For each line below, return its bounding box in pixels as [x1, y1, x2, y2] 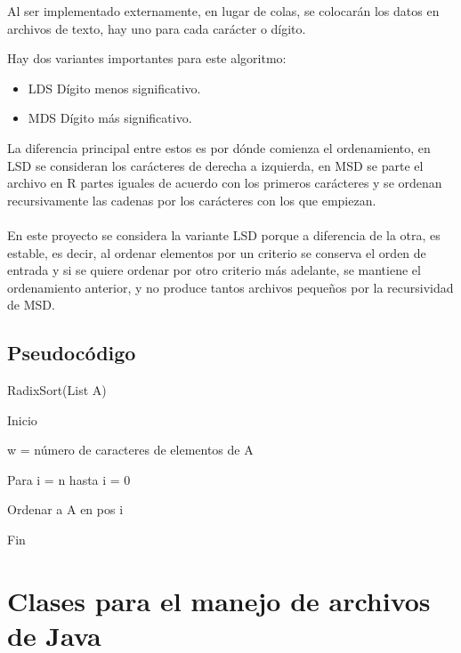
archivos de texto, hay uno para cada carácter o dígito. [7, 19, 306, 37]
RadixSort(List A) [7, 381, 107, 399]
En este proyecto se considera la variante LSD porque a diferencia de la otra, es [7, 225, 441, 244]
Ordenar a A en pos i [7, 500, 124, 519]
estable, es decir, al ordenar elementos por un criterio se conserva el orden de [7, 243, 426, 262]
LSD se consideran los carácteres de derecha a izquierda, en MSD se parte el [7, 156, 424, 174]
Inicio [7, 410, 37, 429]
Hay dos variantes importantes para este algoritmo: [7, 49, 287, 68]
